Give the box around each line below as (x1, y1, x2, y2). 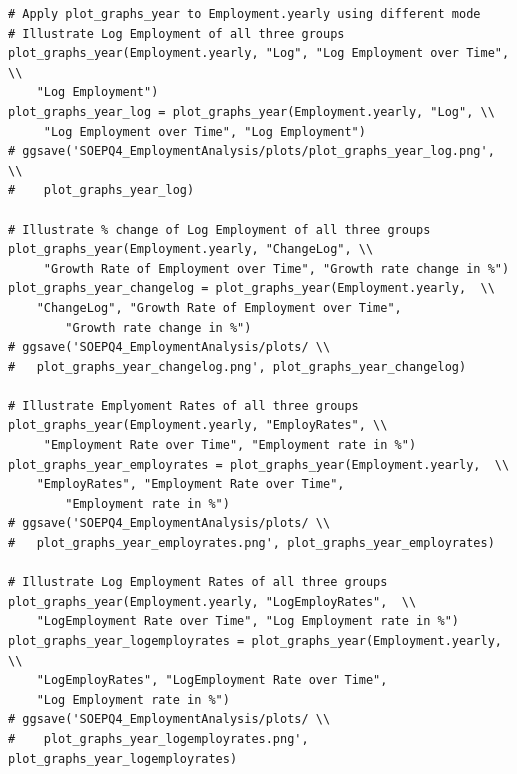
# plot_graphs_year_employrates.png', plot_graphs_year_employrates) (8, 536, 495, 551)
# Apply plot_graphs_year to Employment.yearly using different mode (8, 7, 481, 21)
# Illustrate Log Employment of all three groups (8, 26, 345, 41)
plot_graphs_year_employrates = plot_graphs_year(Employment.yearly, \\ (8, 457, 510, 472)
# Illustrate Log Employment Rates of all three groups (8, 575, 388, 590)
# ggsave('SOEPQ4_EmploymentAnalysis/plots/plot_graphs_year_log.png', (8, 144, 495, 159)
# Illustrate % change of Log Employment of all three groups (8, 222, 431, 237)
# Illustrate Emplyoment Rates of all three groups (8, 398, 359, 413)
